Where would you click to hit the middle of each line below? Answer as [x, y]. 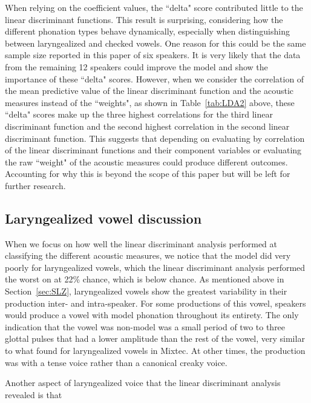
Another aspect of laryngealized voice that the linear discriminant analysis [143, 383]
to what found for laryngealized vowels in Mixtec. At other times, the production [155, 351]
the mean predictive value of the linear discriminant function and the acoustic [149, 91]
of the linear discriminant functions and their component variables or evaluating [153, 150]
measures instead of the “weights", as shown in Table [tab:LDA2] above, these [150, 102]
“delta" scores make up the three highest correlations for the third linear [139, 114]
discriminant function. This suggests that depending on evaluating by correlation [155, 138]
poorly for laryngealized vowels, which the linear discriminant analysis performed [155, 267]
